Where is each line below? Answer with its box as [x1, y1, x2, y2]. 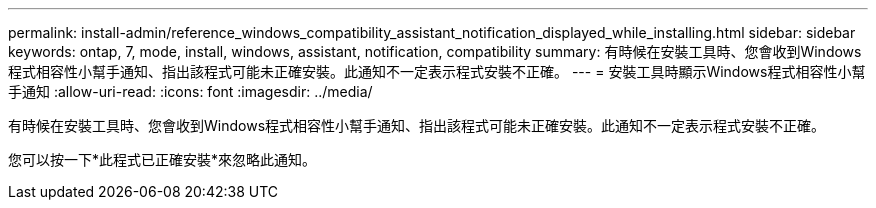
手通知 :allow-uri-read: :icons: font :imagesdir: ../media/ [8, 83, 373, 100]
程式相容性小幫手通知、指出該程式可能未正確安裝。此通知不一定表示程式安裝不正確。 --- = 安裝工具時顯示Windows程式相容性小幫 [8, 63, 866, 80]
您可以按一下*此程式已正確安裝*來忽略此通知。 [8, 151, 317, 168]
